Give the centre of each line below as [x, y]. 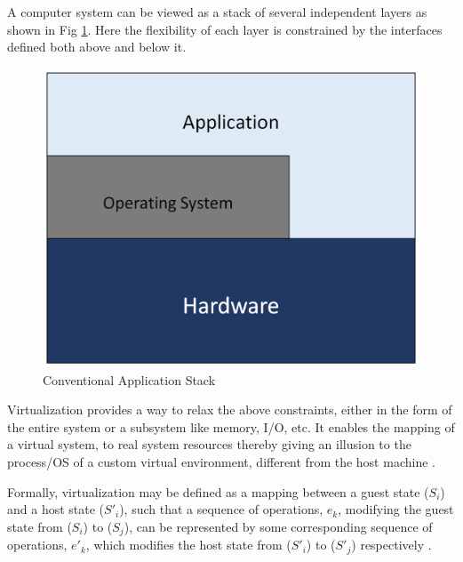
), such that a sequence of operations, [221, 509]
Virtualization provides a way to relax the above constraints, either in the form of [230, 409]
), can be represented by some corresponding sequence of [278, 526]
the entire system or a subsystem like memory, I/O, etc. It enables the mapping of [231, 426]
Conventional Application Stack [129, 379]
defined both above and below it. [97, 47]
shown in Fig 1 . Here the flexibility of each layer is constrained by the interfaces [225, 29]
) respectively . [391, 545]
